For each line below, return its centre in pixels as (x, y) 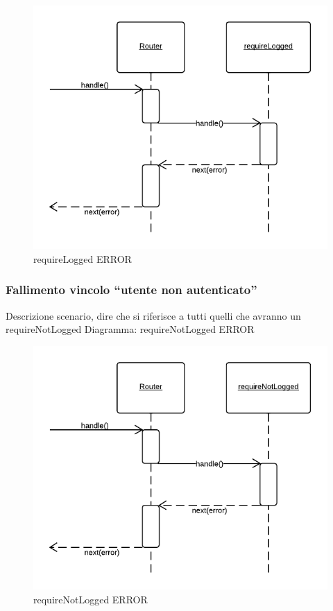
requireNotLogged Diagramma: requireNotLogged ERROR (130, 329)
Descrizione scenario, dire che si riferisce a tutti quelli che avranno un (153, 315)
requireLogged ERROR (83, 258)
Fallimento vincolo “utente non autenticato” (131, 290)
